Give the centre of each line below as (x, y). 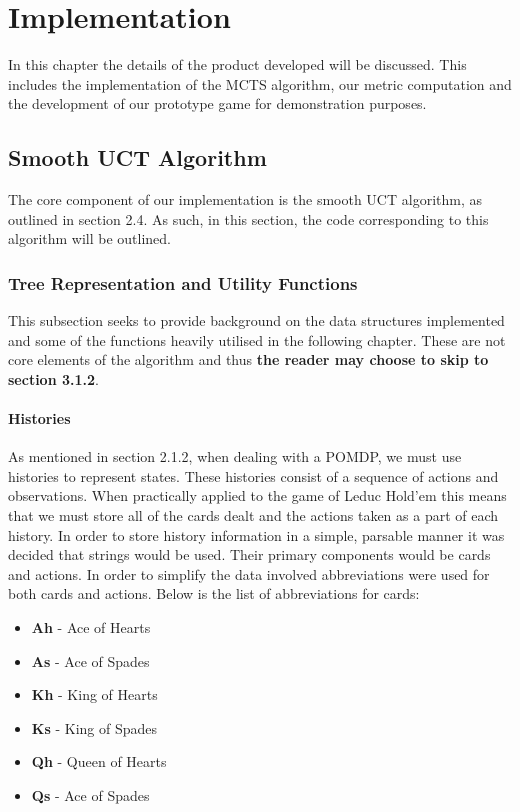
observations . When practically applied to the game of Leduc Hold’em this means (257, 495)
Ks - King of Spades (94, 727)
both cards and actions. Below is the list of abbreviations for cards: (214, 593)
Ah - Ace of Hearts (91, 627)
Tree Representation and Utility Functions (183, 282)
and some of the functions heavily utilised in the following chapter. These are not (257, 339)
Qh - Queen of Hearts (99, 761)
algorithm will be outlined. (90, 238)
